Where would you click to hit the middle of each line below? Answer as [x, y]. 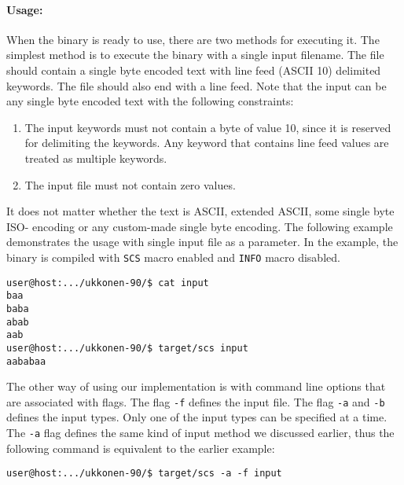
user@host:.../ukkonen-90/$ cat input [108, 283]
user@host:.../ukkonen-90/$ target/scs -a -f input [144, 474]
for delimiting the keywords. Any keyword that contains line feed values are [207, 143]
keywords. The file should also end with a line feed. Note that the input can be [196, 85]
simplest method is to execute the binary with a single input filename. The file [195, 55]
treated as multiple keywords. [96, 158]
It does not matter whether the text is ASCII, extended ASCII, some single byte [200, 211]
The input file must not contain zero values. [130, 184]
